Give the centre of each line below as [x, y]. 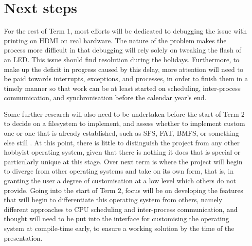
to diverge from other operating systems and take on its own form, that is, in [119, 171]
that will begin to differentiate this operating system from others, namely [113, 200]
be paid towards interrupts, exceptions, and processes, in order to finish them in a [126, 79]
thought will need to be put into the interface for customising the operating [117, 219]
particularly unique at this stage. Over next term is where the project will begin [123, 161]
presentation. [23, 237]
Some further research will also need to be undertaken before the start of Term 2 [124, 114]
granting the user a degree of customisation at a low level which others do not [120, 181]
